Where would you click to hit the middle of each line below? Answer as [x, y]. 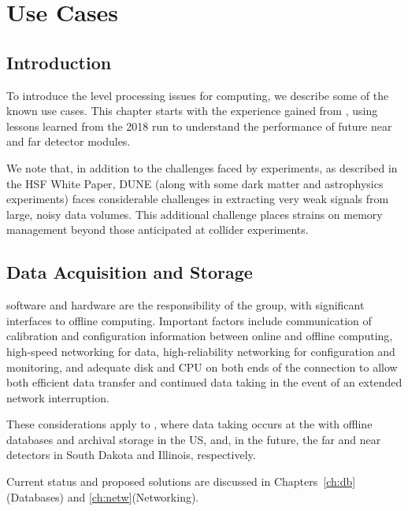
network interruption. [58, 397]
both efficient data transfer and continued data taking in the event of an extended [204, 382]
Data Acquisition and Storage [130, 272]
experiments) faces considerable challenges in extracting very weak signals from [198, 199]
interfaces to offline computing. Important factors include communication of [189, 320]
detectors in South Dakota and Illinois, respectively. [131, 455]
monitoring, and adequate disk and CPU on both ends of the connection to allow [202, 367]
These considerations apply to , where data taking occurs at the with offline [189, 424]
